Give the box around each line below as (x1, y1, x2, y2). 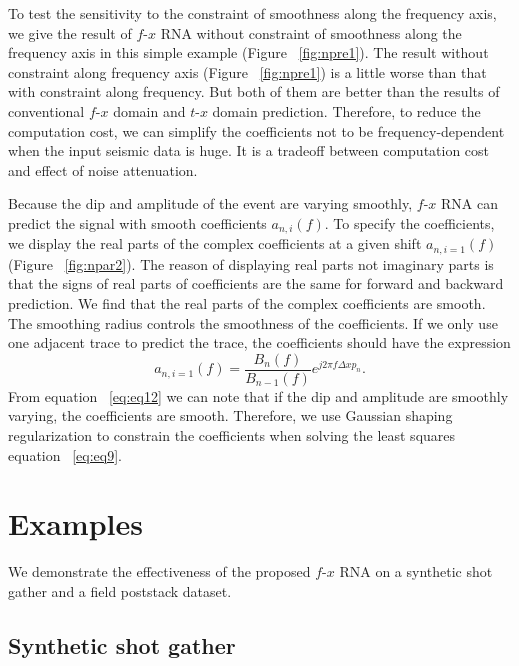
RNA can (440, 193, 498, 214)
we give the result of (8, 22, 132, 43)
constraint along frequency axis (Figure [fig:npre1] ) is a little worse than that (8, 61, 487, 82)
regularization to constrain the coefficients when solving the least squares (8, 425, 456, 446)
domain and (113, 100, 186, 121)
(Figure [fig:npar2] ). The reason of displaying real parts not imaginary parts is (8, 253, 494, 274)
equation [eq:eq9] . (8, 444, 122, 465)
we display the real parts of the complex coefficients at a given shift (8, 233, 422, 254)
